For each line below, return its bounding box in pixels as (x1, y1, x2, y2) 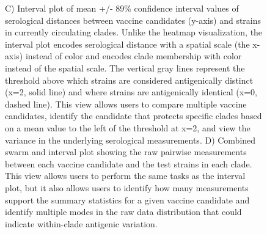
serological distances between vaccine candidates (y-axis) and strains (5, 13, 262, 26)
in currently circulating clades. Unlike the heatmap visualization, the (5, 26, 263, 38)
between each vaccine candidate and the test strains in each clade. (5, 157, 252, 170)
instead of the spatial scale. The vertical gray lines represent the (5, 61, 245, 74)
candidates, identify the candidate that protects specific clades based (5, 109, 262, 122)
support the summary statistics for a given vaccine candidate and (5, 193, 250, 206)
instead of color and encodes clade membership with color (25, 49, 242, 62)
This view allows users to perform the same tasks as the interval (5, 169, 246, 182)
